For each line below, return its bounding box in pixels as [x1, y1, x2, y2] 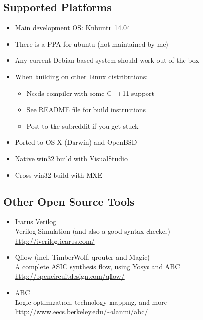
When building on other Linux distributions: [15, 71, 148, 81]
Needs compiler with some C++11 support [26, 88, 154, 98]
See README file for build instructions [26, 104, 146, 114]
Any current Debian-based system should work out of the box [15, 55, 199, 65]
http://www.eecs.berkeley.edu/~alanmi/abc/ [15, 306, 148, 317]
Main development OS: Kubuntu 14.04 [15, 22, 130, 33]
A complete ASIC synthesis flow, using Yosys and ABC [15, 261, 180, 271]
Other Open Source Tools [3, 193, 135, 208]
